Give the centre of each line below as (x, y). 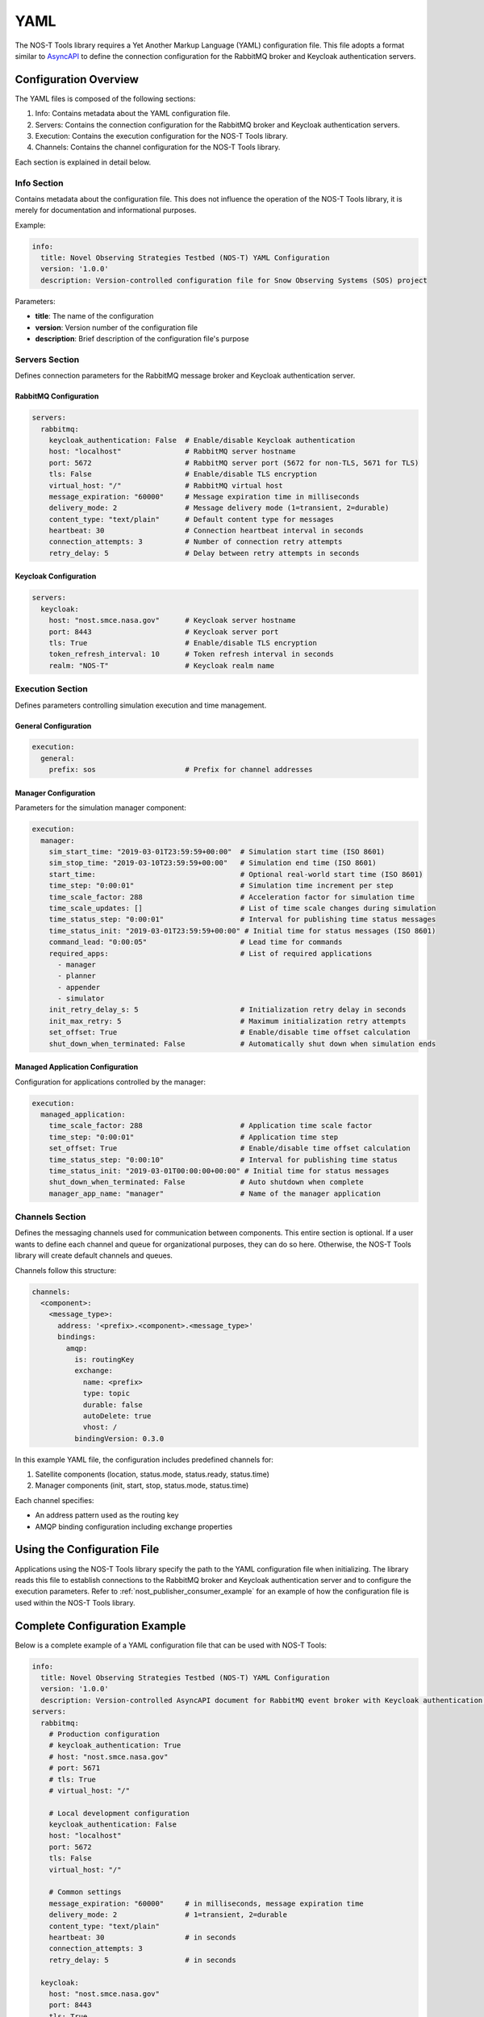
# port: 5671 (75, 1768)
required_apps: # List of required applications (211, 953)
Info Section (39, 183)
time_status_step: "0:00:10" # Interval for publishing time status (223, 1159)
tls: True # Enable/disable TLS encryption (183, 643)
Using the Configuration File (87, 1549)
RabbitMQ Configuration (57, 396)
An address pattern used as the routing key (107, 1515)
